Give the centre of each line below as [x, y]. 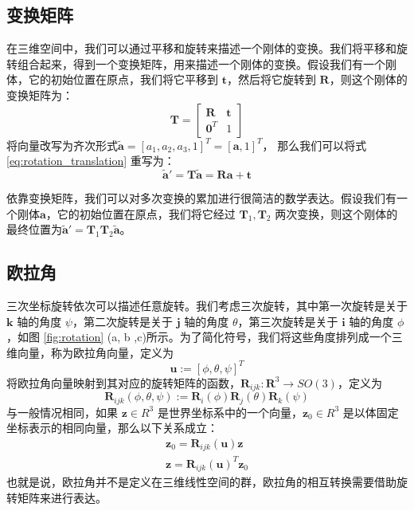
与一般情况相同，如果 [62, 412]
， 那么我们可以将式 [314, 145]
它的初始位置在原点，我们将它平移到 [123, 79]
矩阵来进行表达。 [62, 497]
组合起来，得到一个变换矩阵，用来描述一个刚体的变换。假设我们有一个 [201, 63]
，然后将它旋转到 [271, 79]
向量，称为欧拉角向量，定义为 [95, 352]
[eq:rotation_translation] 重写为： [91, 161]
